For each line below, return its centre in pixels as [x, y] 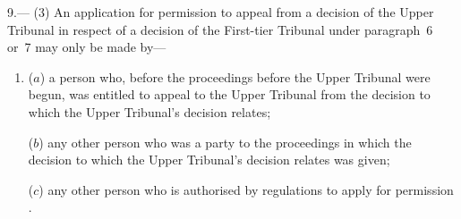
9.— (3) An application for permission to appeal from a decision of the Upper [221, 12]
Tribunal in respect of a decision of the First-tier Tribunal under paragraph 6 [220, 29]
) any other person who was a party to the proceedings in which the [225, 142]
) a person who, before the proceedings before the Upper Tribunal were [235, 76]
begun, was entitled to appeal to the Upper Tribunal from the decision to [229, 94]
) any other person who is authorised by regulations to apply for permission [246, 189]
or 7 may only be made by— [87, 47]
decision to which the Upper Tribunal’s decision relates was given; [209, 160]
